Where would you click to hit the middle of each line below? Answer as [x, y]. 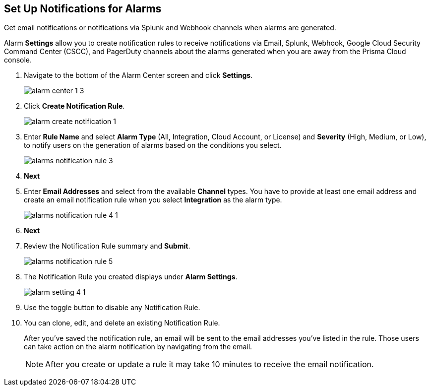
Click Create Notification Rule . [74, 106]
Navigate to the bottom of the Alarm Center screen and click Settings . [138, 75]
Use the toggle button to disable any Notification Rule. [112, 308]
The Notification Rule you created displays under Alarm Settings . [131, 277]
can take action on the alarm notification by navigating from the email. [138, 347]
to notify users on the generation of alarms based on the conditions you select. [153, 145]
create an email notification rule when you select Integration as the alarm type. [153, 200]
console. [18, 60]
